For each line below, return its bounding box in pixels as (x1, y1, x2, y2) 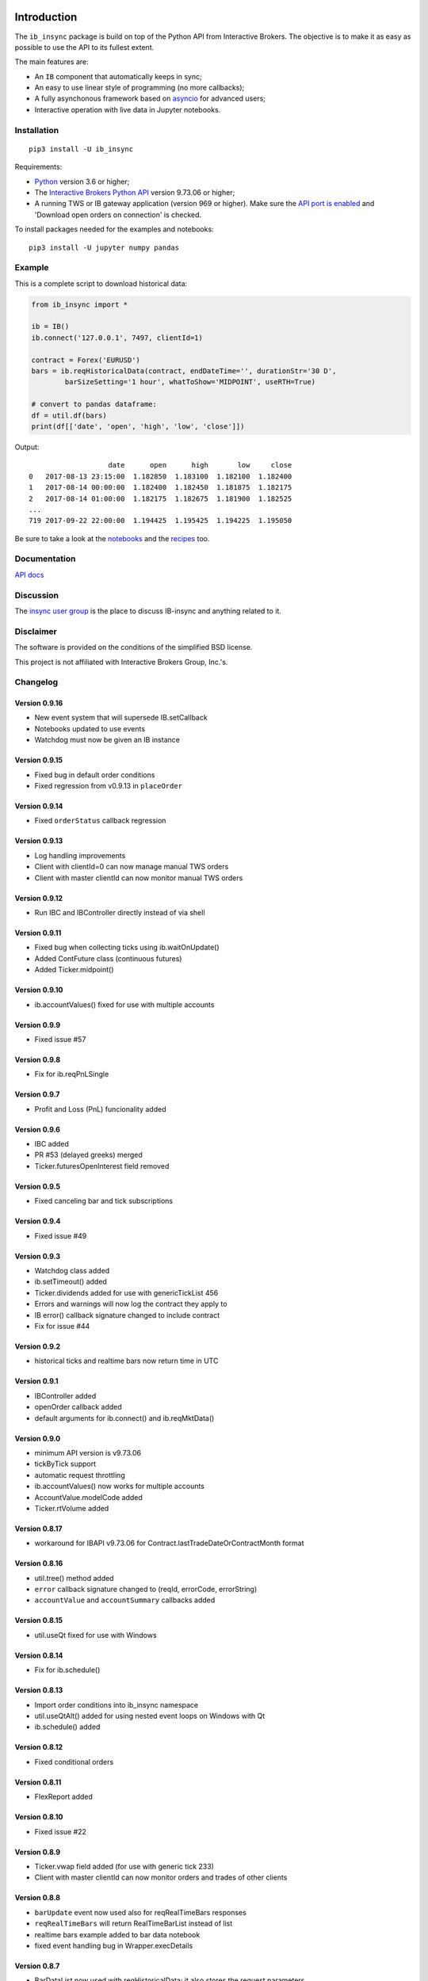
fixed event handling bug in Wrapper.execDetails (34, 1941, 193, 1950)
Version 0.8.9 (14, 1847, 61, 1857)
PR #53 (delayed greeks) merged (34, 1150, 143, 1160)
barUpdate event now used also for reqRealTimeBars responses (34, 1907, 247, 1917)
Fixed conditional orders (34, 1757, 114, 1766)
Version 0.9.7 (14, 1090, 60, 1099)
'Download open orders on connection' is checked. (34, 210, 202, 219)
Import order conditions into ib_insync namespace (34, 1700, 199, 1709)
